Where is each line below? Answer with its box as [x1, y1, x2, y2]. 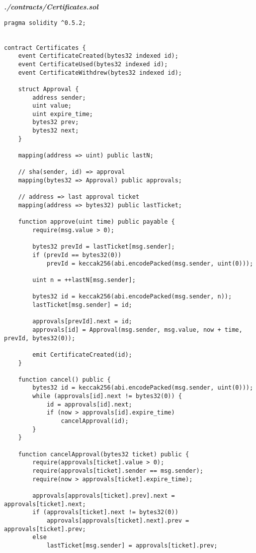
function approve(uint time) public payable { [18, 218, 175, 226]
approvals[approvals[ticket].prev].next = [32, 492, 175, 499]
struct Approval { [18, 85, 79, 93]
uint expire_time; [32, 110, 93, 118]
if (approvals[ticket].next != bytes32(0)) [32, 509, 178, 516]
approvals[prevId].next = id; [32, 318, 132, 325]
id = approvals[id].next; [46, 401, 132, 408]
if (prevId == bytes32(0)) [32, 251, 122, 259]
